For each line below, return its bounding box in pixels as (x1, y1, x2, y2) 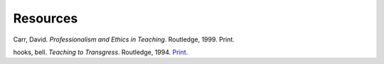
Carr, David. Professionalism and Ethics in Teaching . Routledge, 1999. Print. (13, 35, 235, 44)
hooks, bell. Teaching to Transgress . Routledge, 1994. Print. (13, 48, 188, 56)
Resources (13, 11, 78, 26)
